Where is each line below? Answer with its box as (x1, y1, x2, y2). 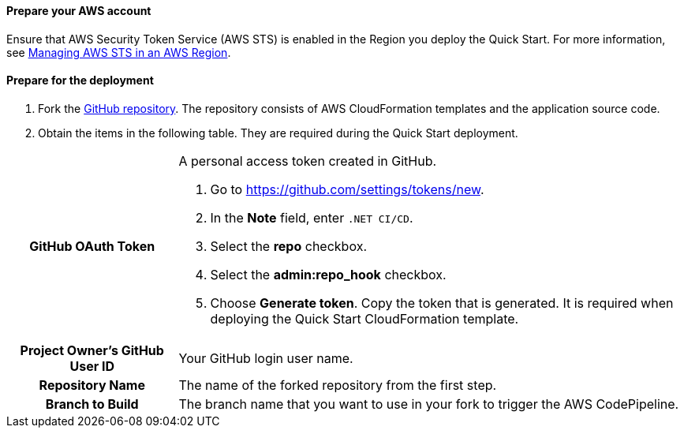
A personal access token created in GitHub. (178, 152, 437, 169)
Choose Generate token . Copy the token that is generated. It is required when (210, 294, 674, 311)
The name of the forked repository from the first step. (178, 376, 497, 393)
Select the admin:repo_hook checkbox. (210, 266, 447, 282)
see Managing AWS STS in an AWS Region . (6, 45, 231, 59)
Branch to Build (45, 395, 139, 412)
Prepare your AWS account (6, 4, 151, 17)
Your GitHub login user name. (178, 350, 353, 366)
